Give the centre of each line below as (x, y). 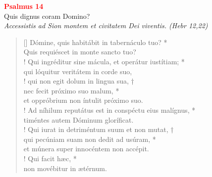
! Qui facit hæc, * (50, 158)
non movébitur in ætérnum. (65, 168)
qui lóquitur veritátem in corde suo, (78, 71)
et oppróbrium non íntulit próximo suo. (83, 100)
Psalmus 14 (24, 6)
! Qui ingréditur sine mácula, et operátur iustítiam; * (104, 61)
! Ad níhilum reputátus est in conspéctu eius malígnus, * (109, 110)
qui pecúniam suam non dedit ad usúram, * (90, 139)
